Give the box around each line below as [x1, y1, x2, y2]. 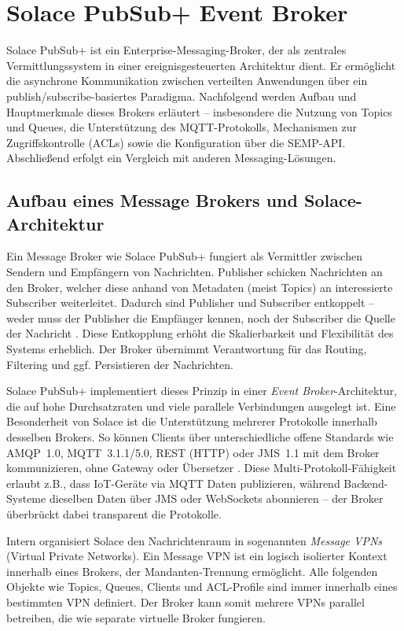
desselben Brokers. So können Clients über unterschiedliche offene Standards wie [6, 429, 394, 445]
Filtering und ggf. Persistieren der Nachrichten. [6, 356, 233, 372]
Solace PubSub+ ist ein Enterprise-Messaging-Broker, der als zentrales [6, 42, 347, 58]
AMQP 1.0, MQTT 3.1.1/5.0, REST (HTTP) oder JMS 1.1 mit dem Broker [6, 444, 380, 460]
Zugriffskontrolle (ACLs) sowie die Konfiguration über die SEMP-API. [6, 134, 346, 150]
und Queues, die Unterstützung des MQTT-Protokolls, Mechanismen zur [6, 119, 357, 135]
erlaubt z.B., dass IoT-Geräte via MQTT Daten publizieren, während [6, 474, 340, 491]
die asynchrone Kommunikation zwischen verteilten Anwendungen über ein [6, 72, 368, 89]
